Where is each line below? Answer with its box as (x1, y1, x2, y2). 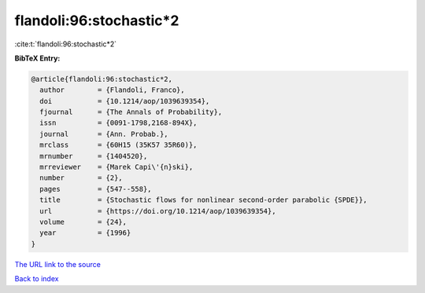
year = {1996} (39, 229, 131, 237)
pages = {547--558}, (39, 185, 153, 193)
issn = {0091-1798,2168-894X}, (39, 119, 198, 127)
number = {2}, (39, 174, 124, 182)
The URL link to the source (14, 259, 102, 269)
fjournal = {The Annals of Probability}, (39, 108, 223, 117)
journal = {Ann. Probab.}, (39, 130, 168, 138)
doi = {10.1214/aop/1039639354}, (39, 97, 210, 105)
